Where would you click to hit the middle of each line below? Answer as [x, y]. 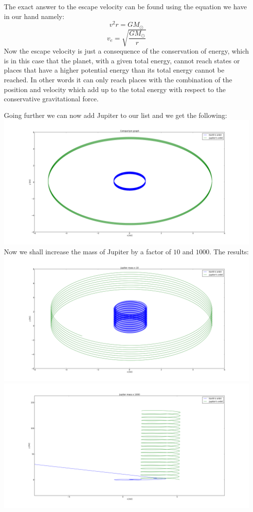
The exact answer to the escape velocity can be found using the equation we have [126, 6]
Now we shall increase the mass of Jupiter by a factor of [88, 251]
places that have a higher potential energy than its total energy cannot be [114, 70]
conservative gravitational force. [51, 99]
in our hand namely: [34, 16]
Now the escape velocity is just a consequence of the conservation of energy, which [126, 51]
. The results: [229, 251]
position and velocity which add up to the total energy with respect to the [115, 89]
